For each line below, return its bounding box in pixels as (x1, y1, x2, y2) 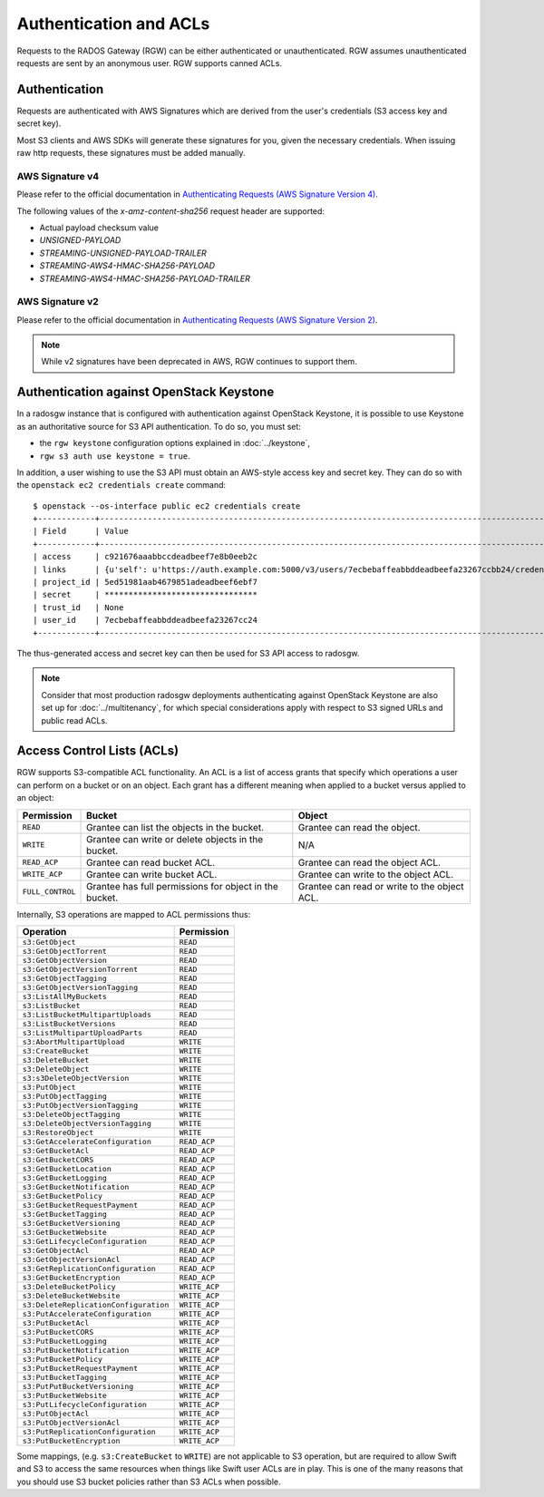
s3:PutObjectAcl (22, 1409, 90, 1418)
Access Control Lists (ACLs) (16, 744, 180, 759)
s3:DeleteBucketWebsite (22, 1291, 121, 1300)
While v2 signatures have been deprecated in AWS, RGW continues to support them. (41, 356, 357, 367)
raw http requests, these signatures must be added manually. (16, 148, 246, 159)
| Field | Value (33, 526, 129, 537)
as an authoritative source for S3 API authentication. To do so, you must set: (16, 421, 301, 432)
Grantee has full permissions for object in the (86, 880, 278, 892)
